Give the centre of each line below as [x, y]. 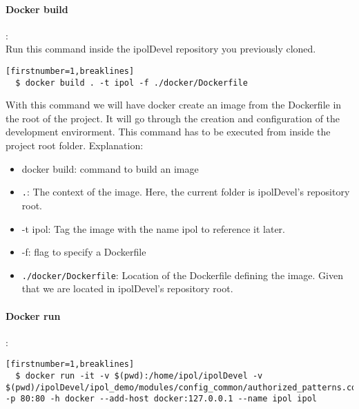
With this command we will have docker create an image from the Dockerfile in [174, 105]
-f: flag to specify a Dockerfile [84, 252]
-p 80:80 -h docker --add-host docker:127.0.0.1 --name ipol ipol [162, 399]
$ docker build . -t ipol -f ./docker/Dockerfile [132, 83]
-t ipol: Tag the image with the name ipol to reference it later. [154, 228]
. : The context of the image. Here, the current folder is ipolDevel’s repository [186, 192]
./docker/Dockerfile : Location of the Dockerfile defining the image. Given [182, 275]
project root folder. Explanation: [75, 145]
